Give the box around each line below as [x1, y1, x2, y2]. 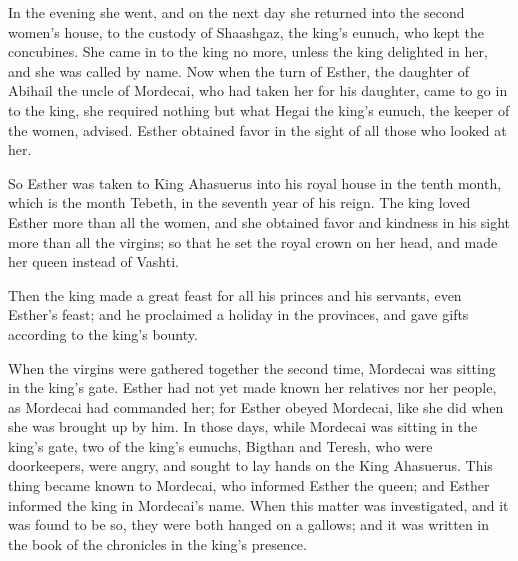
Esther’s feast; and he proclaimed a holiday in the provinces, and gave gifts [8, 304, 469, 325]
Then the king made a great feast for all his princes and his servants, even [8, 284, 462, 305]
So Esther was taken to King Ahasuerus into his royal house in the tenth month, [8, 172, 502, 193]
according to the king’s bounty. [8, 323, 198, 344]
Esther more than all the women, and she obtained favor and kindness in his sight [8, 211, 511, 232]
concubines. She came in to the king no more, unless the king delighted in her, [8, 41, 488, 62]
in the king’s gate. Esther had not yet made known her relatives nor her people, [8, 377, 497, 398]
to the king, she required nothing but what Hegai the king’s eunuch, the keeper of [8, 99, 510, 120]
